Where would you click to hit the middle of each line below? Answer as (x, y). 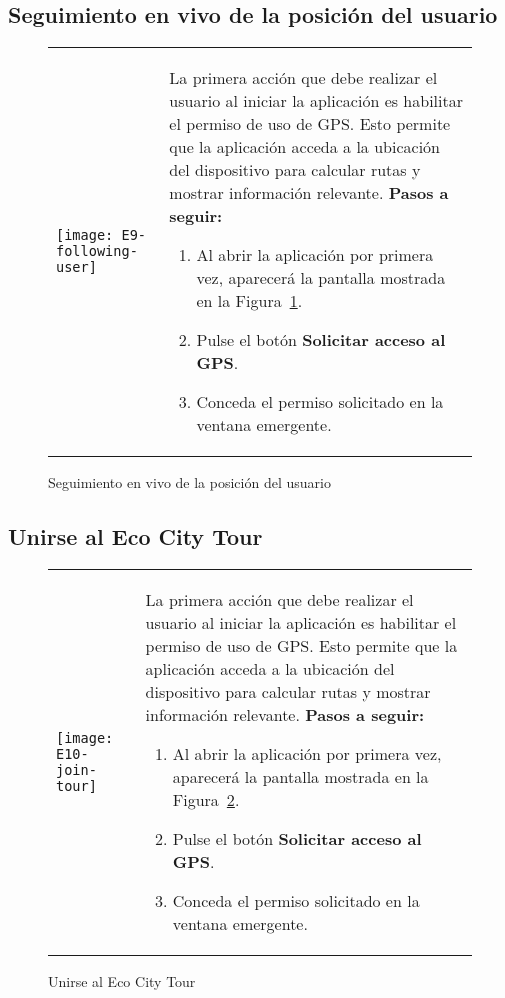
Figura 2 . (206, 799)
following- (97, 251)
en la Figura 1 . (249, 301)
